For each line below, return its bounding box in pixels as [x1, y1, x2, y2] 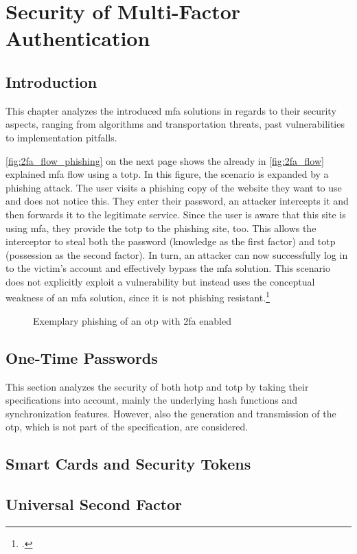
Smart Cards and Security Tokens [5, 453, 251, 474]
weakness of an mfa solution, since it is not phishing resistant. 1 [5, 288, 270, 305]
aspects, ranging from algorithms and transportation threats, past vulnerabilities [5, 117, 345, 131]
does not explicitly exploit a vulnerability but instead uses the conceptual [5, 274, 315, 288]
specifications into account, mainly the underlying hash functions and [5, 393, 298, 407]
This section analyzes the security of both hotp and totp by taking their [5, 379, 309, 393]
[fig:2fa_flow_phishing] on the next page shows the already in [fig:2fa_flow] [5, 153, 324, 168]
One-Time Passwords [5, 347, 158, 368]
